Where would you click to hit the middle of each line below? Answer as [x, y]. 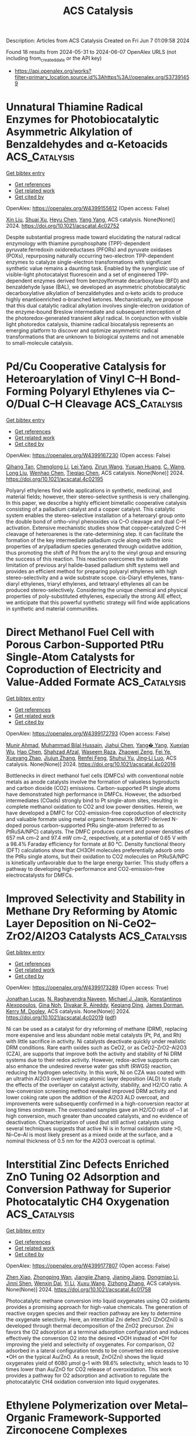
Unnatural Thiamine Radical [74, 107]
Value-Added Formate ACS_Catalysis [96, 682]
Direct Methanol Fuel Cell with [80, 632]
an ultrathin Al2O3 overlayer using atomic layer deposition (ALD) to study [94, 1078]
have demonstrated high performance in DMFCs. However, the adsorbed [94, 794]
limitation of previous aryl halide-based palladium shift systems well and [93, 565]
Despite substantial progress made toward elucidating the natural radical [93, 237]
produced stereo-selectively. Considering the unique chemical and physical [97, 590]
